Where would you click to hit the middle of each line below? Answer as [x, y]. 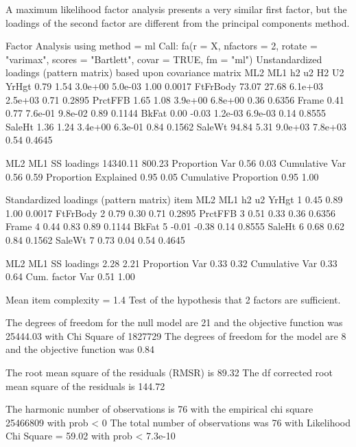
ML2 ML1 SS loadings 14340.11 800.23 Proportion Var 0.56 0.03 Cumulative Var [176, 162]
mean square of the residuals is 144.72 [85, 386]
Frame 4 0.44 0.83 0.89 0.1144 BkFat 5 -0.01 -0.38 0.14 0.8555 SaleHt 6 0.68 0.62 [175, 226]
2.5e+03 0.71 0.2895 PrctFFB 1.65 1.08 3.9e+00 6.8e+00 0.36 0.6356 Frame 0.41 [175, 99]
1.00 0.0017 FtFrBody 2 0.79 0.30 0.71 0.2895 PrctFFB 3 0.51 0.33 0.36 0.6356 [170, 213]
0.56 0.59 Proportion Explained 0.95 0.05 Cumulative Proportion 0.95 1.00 [162, 176]
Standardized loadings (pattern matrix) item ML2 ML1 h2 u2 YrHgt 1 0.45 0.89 [174, 199]
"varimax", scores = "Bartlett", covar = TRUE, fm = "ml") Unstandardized [164, 59]
